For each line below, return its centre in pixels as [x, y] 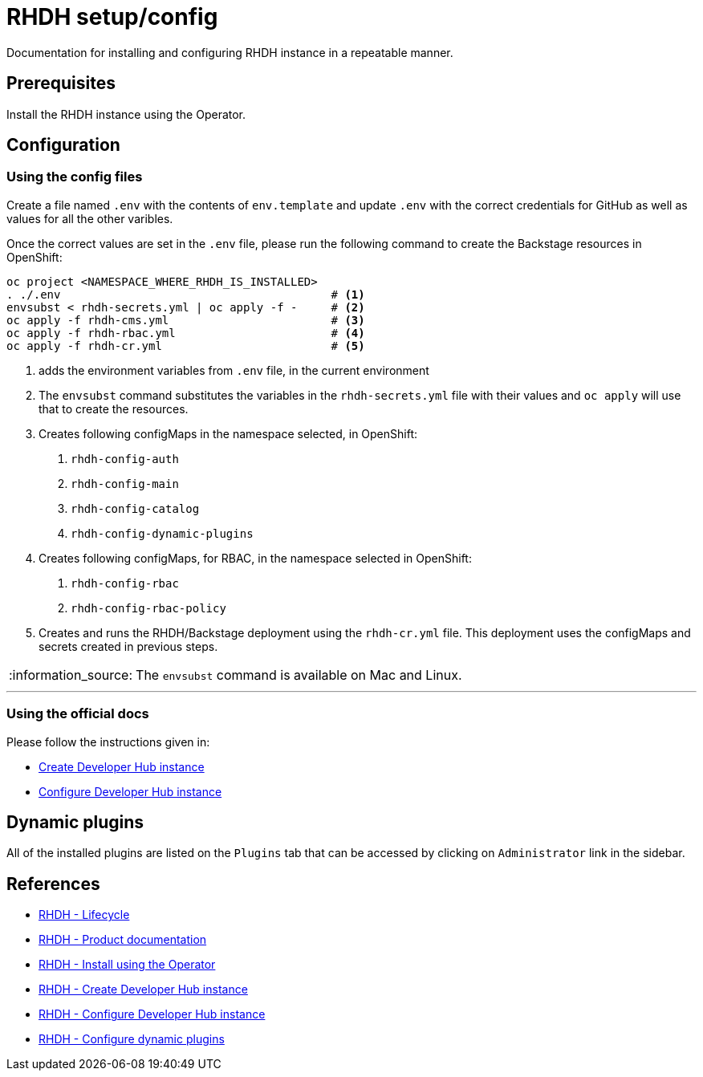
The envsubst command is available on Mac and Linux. [299, 675]
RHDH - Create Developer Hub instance [143, 990]
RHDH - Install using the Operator [127, 965]
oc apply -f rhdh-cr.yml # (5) [186, 345]
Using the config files [75, 177]
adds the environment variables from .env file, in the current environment [234, 370]
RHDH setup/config [112, 17]
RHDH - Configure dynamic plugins [132, 1039]
